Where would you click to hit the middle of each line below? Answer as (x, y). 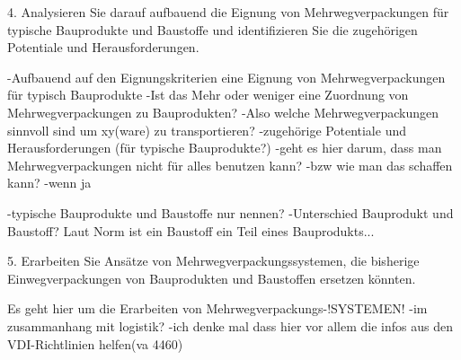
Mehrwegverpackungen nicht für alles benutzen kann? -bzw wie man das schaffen (230, 165)
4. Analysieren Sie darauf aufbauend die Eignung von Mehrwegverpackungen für (228, 12)
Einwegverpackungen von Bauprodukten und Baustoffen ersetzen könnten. (212, 278)
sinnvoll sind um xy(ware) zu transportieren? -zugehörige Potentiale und (207, 130)
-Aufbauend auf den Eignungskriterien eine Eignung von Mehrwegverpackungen (226, 77)
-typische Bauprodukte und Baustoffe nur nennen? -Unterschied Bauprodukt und (230, 212)
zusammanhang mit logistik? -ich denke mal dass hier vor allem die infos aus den (230, 325)
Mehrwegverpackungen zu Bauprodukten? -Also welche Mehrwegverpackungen (223, 112)
